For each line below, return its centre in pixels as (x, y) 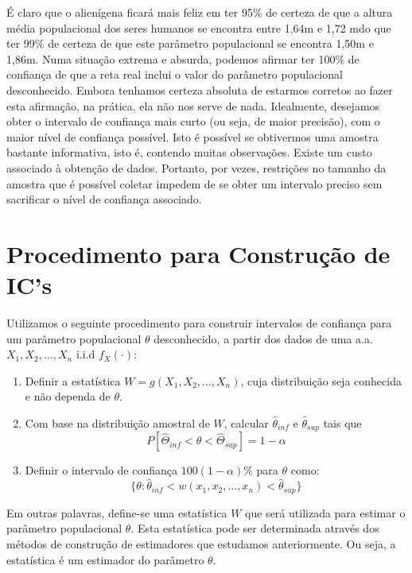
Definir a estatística (73, 380)
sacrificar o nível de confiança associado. (104, 199)
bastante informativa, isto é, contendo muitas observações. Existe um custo (189, 152)
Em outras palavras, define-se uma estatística (117, 512)
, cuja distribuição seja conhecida (321, 380)
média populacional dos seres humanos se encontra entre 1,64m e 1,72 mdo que (199, 27)
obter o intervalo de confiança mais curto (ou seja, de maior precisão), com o (193, 121)
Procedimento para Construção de (198, 253)
